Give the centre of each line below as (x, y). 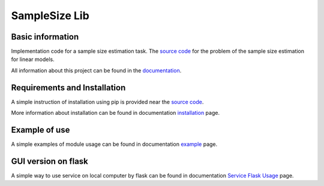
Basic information (45, 37)
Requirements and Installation (68, 88)
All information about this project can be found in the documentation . (96, 70)
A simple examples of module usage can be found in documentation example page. (114, 144)
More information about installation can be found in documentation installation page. (115, 113)
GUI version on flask (49, 161)
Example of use (40, 129)
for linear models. (33, 59)
